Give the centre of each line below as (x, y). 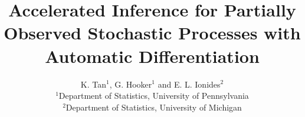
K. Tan (93, 84)
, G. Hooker (131, 84)
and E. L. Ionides (189, 84)
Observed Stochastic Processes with (152, 33)
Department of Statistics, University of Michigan (154, 107)
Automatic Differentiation (152, 56)
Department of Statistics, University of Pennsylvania (154, 96)
